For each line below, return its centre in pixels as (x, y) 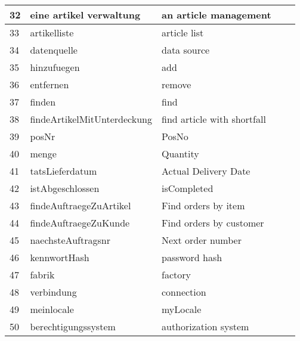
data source (185, 50)
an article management (216, 15)
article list (183, 32)
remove (176, 84)
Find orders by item (203, 205)
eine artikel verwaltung (85, 15)
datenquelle (54, 50)
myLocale (181, 309)
